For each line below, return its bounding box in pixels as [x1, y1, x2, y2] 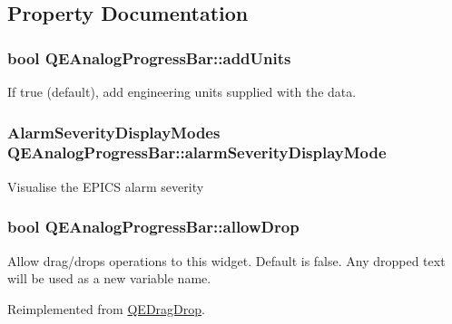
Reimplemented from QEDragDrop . [7, 299, 205, 318]
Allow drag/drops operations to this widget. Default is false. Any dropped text [7, 251, 446, 270]
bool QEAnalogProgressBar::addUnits [7, 46, 291, 69]
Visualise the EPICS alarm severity [7, 176, 204, 195]
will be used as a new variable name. [7, 269, 211, 288]
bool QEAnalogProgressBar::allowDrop [7, 215, 300, 238]
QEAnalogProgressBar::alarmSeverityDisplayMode [7, 141, 387, 164]
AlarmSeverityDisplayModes [7, 120, 221, 143]
